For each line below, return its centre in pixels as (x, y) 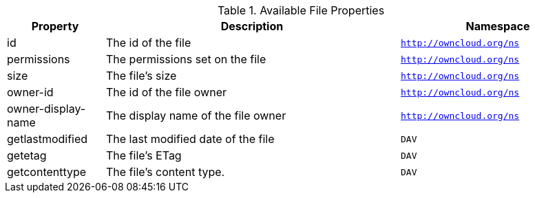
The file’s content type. (165, 172)
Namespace (498, 26)
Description (252, 26)
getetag (27, 155)
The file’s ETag (144, 155)
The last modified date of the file (190, 139)
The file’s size (141, 76)
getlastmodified (48, 139)
